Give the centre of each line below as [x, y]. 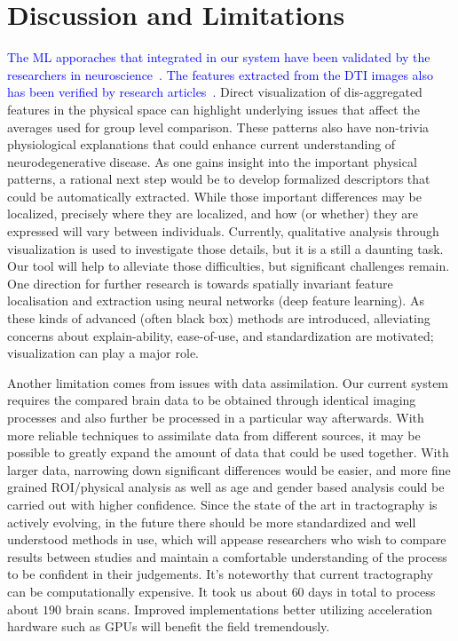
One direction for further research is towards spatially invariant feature [200, 283]
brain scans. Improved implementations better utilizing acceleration [249, 609]
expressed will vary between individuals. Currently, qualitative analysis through [223, 231]
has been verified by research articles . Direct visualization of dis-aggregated [215, 92]
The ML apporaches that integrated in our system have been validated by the [219, 57]
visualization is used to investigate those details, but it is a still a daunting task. [225, 248]
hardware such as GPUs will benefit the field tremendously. [169, 626]
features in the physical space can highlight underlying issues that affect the [213, 109]
